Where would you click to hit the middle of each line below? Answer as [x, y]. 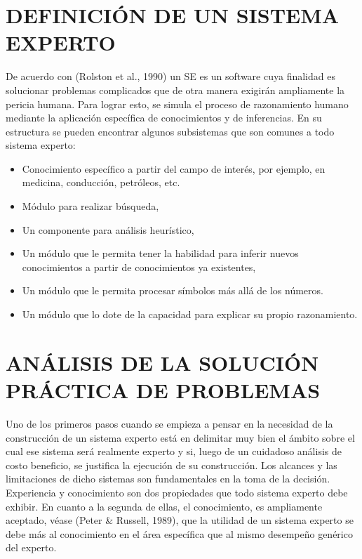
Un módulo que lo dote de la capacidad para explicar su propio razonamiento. [190, 314]
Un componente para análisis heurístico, [108, 229]
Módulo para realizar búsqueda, [90, 206]
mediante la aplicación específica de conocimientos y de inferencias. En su [164, 118]
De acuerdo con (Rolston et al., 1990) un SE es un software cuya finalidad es [170, 76]
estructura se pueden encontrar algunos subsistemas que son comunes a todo [170, 131]
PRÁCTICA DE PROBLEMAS [163, 390]
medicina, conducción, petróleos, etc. [101, 182]
